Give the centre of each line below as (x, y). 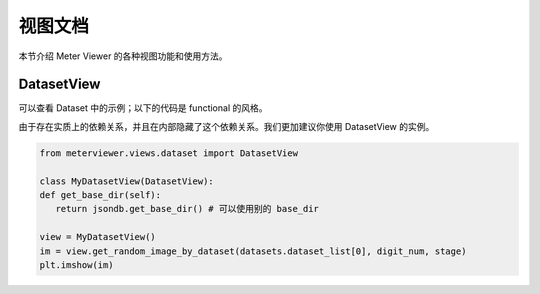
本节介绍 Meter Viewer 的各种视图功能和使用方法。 (123, 56)
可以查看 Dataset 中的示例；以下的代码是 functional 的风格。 (143, 108)
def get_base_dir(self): (100, 195)
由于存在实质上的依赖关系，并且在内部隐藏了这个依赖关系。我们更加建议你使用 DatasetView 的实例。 (226, 126)
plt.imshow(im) (76, 264)
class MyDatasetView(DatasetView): (126, 181)
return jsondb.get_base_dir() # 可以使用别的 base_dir (187, 209)
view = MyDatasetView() (98, 237)
